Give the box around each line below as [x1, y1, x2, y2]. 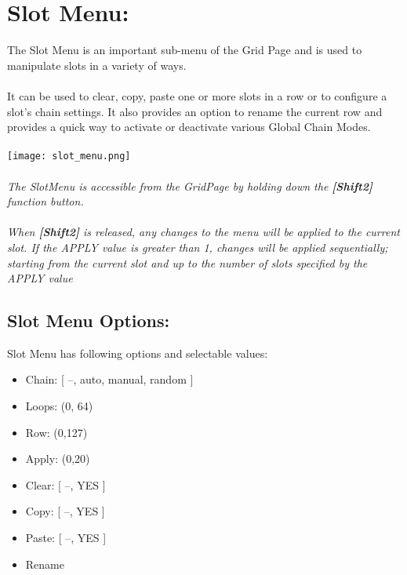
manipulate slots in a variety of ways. [7, 56, 187, 73]
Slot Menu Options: [7, 308, 170, 333]
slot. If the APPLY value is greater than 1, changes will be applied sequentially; [7, 238, 388, 255]
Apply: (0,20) [25, 450, 90, 467]
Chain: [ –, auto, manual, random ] [25, 371, 194, 388]
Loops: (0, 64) [25, 398, 93, 414]
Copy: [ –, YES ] [25, 503, 105, 519]
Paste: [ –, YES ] [25, 530, 107, 546]
